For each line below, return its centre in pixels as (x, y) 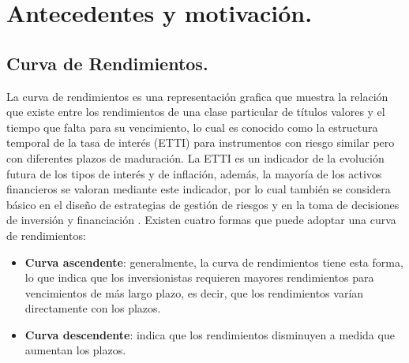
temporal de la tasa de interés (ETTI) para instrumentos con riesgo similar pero (201, 142)
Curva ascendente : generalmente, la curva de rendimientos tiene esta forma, (214, 262)
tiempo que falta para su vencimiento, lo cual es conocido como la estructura (192, 127)
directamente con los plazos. (93, 308)
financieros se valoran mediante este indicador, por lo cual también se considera (199, 189)
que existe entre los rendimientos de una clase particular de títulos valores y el (196, 112)
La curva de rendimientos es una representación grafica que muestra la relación (197, 96)
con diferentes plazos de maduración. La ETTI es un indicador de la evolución (195, 157)
